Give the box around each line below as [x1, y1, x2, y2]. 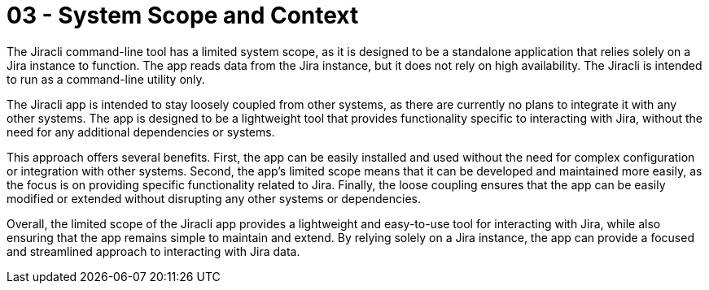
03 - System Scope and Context [7, 2, 359, 29]
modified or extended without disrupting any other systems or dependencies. [7, 191, 422, 206]
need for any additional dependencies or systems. [7, 124, 275, 139]
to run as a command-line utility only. [7, 71, 205, 86]
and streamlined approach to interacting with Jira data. [7, 244, 300, 258]
